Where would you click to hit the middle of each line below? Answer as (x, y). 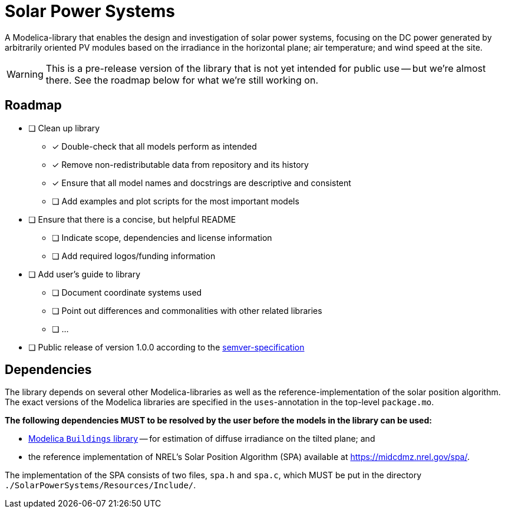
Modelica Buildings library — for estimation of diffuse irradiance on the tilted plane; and (202, 439)
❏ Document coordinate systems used (127, 292)
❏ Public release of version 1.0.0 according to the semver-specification (166, 347)
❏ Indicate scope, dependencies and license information (162, 237)
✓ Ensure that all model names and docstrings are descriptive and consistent (202, 183)
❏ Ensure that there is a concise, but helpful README (132, 219)
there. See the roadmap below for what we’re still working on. (182, 80)
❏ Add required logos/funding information (134, 256)
